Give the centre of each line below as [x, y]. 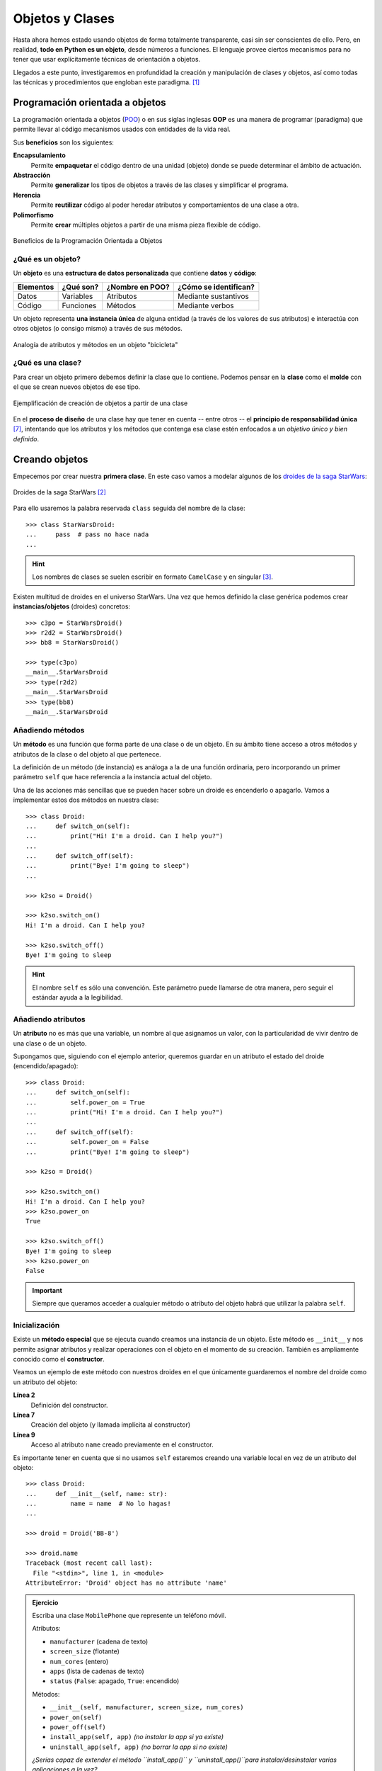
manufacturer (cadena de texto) [99, 1641]
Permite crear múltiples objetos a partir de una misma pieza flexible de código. [146, 225]
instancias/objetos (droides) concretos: [72, 606]
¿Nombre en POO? [138, 287]
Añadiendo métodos [49, 730]
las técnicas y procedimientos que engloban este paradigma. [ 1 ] [106, 82]
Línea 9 [24, 1435]
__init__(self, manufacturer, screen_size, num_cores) [147, 1708]
